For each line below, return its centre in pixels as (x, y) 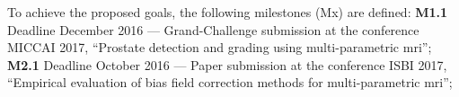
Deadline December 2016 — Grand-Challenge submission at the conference (213, 29)
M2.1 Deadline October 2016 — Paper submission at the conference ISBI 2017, (227, 64)
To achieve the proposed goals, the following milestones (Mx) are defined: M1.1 (228, 12)
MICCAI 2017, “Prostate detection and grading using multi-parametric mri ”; (220, 47)
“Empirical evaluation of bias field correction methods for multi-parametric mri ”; (230, 82)
